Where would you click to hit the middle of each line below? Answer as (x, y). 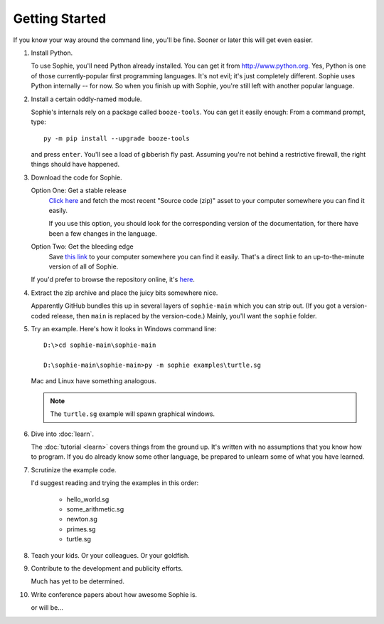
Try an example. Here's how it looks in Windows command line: (124, 328)
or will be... (47, 608)
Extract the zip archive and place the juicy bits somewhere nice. (124, 293)
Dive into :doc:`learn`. (63, 434)
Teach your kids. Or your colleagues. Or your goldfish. (110, 555)
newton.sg (82, 519)
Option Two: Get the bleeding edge (82, 246)
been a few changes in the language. (103, 233)
